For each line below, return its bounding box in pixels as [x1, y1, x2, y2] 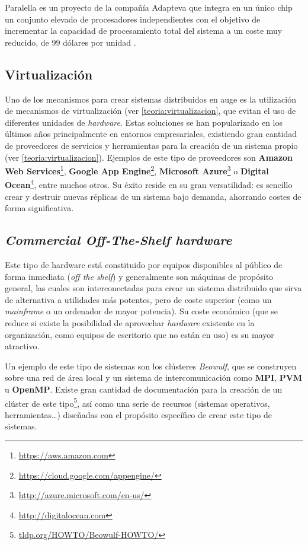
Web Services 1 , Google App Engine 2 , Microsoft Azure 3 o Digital [5, 163, 269, 177]
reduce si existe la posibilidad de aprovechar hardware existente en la [5, 317, 255, 329]
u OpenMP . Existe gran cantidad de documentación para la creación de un [5, 383, 283, 395]
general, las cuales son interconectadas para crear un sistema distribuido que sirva [5, 282, 302, 294]
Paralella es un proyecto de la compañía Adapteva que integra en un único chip [5, 1, 293, 13]
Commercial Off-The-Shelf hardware [5, 231, 232, 249]
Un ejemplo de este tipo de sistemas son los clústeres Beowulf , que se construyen [5, 359, 297, 372]
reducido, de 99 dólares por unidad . [5, 36, 136, 48]
